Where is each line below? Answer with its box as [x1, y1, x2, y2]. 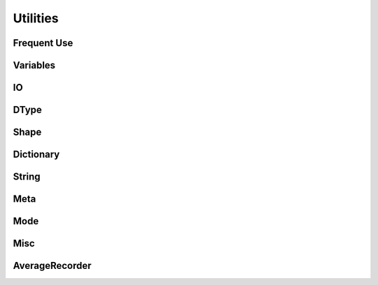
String [13, 171, 41, 183]
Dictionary [13, 149, 60, 161]
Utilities [13, 10, 59, 26]
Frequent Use [13, 37, 73, 49]
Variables [13, 59, 56, 71]
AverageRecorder [13, 260, 92, 272]
